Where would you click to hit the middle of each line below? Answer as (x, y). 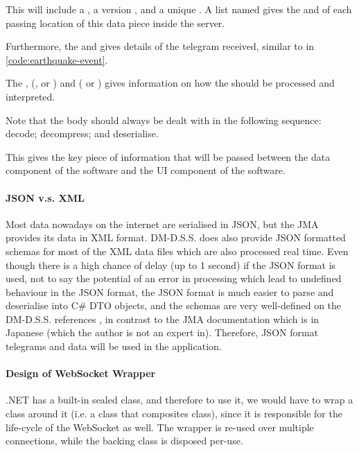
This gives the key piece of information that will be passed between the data (168, 156)
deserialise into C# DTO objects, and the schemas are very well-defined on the (174, 305)
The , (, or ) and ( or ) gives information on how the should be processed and (170, 83)
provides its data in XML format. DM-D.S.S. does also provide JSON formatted (176, 237)
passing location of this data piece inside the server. (115, 23)
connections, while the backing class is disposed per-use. (124, 441)
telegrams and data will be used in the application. (114, 346)
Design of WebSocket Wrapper (81, 373)
